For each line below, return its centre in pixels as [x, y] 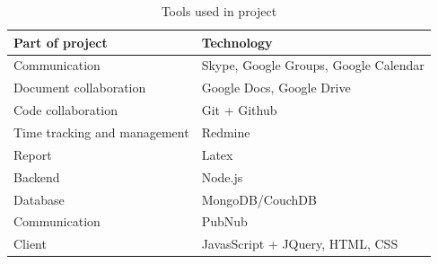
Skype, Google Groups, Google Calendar [313, 65]
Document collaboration [80, 88]
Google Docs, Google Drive [276, 88]
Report [33, 154]
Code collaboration [66, 110]
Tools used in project [219, 11]
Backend [37, 176]
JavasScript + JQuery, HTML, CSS [300, 244]
